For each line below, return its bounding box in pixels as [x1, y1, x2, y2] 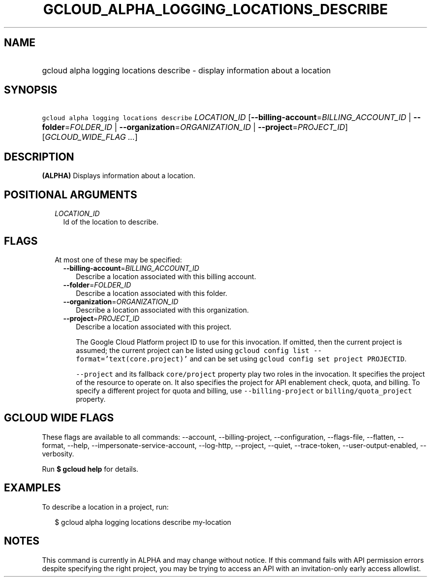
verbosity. [42, 449, 74, 458]
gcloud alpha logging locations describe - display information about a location [42, 65, 331, 75]
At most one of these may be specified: [55, 255, 182, 264]
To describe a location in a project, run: [42, 502, 169, 511]
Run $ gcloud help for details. [42, 464, 139, 473]
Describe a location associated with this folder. [76, 289, 227, 297]
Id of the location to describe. [63, 218, 158, 226]
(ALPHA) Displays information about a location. [42, 171, 195, 180]
